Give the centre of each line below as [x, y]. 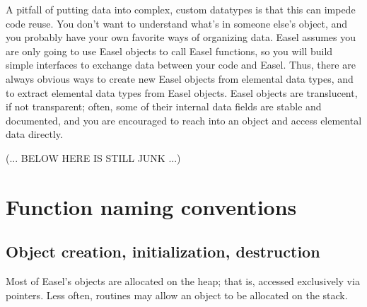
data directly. [34, 134]
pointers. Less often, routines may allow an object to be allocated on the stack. [177, 295]
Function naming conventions [151, 206]
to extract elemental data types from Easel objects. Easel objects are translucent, [182, 92]
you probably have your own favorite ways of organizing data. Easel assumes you [181, 37]
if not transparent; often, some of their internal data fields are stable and [164, 106]
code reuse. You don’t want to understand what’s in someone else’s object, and [177, 23]
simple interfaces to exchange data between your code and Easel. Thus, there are [181, 65]
